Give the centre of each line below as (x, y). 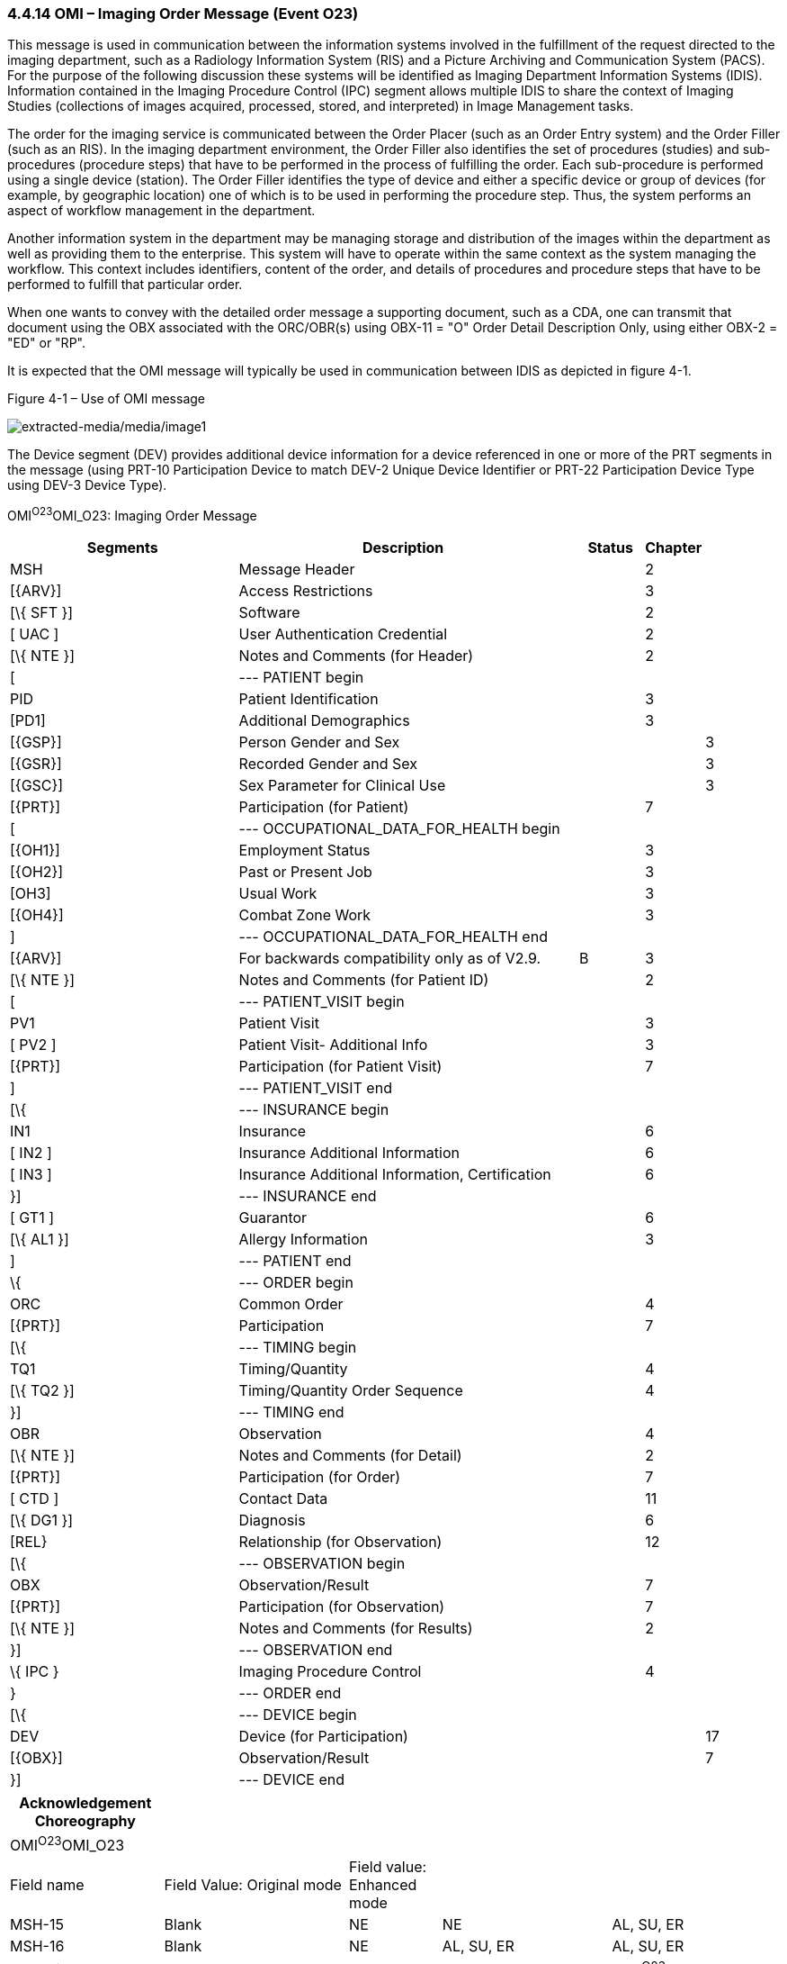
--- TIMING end (291, 1412)
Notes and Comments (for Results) (356, 1629)
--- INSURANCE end (308, 1196)
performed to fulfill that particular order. (125, 285)
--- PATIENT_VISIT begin (322, 1002)
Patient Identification (309, 699)
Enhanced (383, 1885)
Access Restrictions (306, 591)
